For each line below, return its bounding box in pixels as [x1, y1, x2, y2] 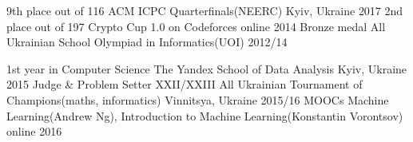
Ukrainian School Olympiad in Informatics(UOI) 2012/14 [6, 34, 288, 50]
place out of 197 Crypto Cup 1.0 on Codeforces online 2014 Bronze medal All [6, 18, 386, 34]
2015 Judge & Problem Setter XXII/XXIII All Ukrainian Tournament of [6, 76, 363, 93]
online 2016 [6, 123, 62, 140]
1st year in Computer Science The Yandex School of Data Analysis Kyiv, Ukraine [6, 60, 407, 77]
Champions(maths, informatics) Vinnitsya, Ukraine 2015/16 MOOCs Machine [6, 91, 389, 108]
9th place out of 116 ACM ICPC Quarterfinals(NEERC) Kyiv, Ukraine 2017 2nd [6, 2, 403, 18]
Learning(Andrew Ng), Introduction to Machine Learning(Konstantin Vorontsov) [6, 107, 403, 124]
